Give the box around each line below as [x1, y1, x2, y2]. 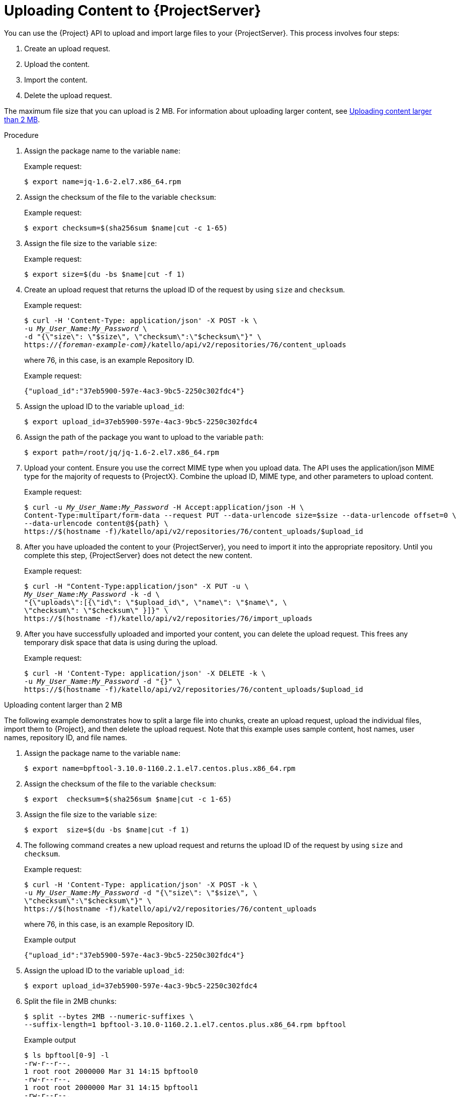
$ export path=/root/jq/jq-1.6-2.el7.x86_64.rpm [24, 448, 219, 456]
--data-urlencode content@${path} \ [24, 519, 168, 527]
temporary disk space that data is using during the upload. [24, 638, 218, 647]
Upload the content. [24, 59, 90, 68]
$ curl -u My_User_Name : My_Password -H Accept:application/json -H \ [24, 503, 304, 511]
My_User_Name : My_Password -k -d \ [24, 590, 160, 598]
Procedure [4, 130, 39, 139]
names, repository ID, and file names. [4, 733, 127, 742]
